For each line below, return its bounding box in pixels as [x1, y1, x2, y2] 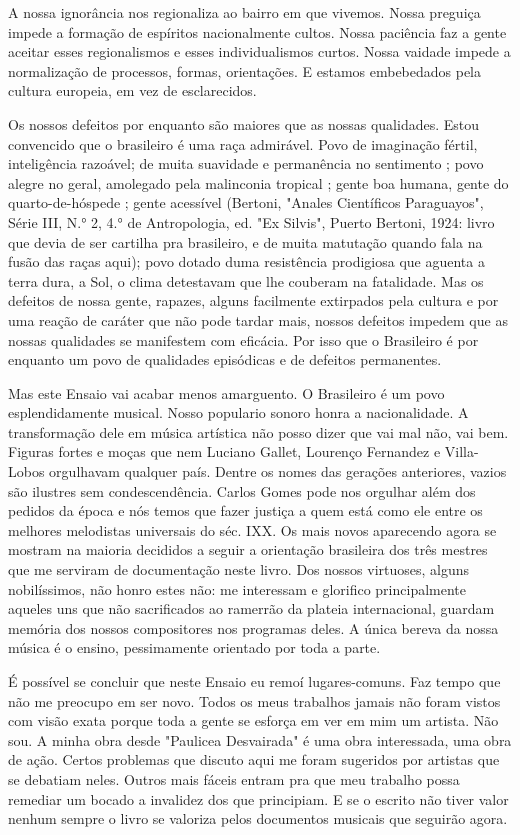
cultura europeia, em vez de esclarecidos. [8, 80, 257, 101]
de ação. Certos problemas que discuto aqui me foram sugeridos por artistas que [8, 749, 500, 770]
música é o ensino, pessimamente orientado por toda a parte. [8, 637, 381, 658]
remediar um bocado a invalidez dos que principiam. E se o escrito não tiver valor [8, 788, 509, 809]
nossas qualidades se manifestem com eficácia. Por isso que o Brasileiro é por [8, 329, 479, 350]
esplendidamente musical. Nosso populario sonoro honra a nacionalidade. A [8, 402, 469, 423]
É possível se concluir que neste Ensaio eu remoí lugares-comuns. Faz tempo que [8, 671, 501, 691]
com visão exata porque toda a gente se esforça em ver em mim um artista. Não [8, 710, 499, 731]
